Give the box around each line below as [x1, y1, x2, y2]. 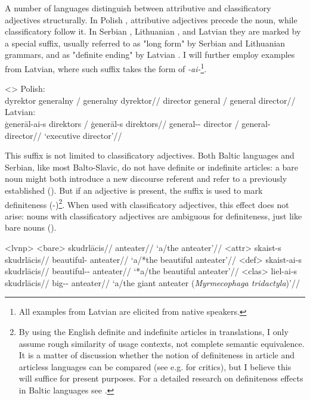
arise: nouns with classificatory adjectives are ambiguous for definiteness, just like [5, 209, 302, 222]
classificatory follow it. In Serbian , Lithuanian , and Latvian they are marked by [5, 25, 301, 38]
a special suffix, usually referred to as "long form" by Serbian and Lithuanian [5, 36, 286, 49]
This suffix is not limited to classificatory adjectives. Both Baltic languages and [5, 149, 294, 162]
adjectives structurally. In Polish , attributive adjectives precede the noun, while [5, 13, 297, 26]
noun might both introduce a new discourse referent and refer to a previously [5, 172, 287, 185]
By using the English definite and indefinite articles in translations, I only [18, 325, 289, 337]
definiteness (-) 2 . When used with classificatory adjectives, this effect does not [5, 196, 289, 210]
